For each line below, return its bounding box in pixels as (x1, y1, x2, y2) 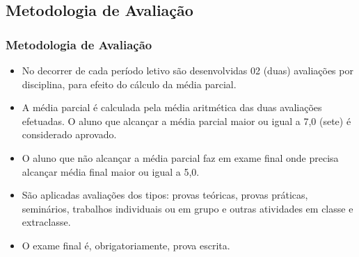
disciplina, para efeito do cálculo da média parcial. (22, 76, 237, 91)
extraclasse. (22, 215, 71, 229)
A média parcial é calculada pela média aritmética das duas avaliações (22, 100, 322, 115)
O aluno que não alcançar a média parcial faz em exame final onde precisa (22, 150, 339, 165)
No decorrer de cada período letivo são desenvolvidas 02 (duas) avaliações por (22, 63, 353, 77)
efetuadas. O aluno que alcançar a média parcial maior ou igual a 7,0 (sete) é (22, 113, 351, 128)
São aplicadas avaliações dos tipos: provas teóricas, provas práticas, (22, 188, 308, 202)
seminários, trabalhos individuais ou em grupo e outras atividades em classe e (22, 201, 353, 215)
